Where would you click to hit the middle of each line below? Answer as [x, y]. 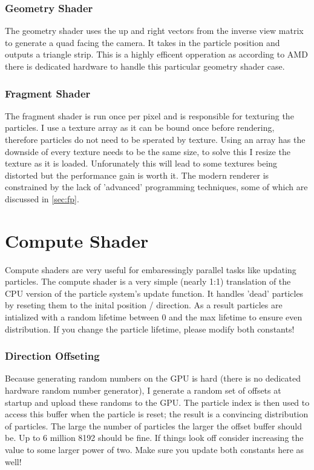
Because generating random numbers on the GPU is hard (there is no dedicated [153, 378]
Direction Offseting [52, 356]
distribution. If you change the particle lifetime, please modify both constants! [150, 329]
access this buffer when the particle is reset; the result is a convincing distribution [157, 414]
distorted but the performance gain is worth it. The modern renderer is [137, 175]
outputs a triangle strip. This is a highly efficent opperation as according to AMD [156, 54]
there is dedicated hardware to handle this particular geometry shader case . [145, 66]
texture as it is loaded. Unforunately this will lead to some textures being [141, 163]
